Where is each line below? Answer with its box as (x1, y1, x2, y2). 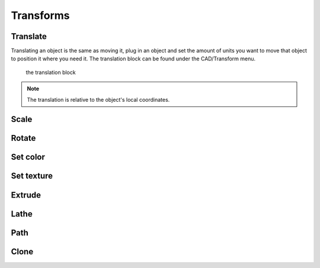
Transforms (11, 9, 71, 22)
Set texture (11, 171, 53, 181)
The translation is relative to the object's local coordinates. (27, 96, 170, 103)
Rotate (11, 133, 36, 143)
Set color (11, 152, 46, 162)
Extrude (11, 190, 41, 200)
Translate (11, 31, 47, 41)
